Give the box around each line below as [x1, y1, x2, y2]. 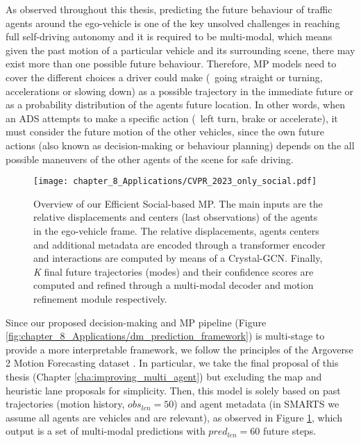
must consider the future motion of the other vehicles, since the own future [6, 124, 324, 139]
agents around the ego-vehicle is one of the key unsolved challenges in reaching [6, 15, 340, 30]
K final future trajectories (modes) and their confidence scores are [33, 264, 314, 278]
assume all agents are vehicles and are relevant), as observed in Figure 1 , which [6, 410, 342, 424]
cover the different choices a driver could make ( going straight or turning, [6, 69, 323, 84]
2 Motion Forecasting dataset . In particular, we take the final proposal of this [6, 356, 339, 370]
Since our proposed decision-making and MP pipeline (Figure [6, 315, 267, 329]
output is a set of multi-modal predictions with [6, 424, 205, 438]
